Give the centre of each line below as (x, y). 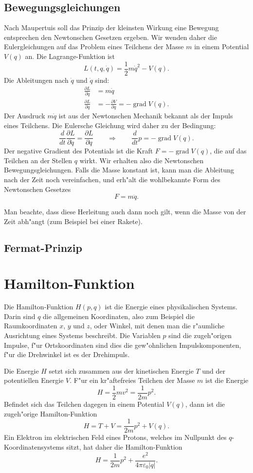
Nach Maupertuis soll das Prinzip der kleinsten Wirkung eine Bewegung (111, 28)
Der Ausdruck (25, 115)
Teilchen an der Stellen (38, 160)
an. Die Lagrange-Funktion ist (70, 56)
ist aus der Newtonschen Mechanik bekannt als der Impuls (146, 115)
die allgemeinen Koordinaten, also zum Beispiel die (119, 316)
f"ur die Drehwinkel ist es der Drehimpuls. (67, 354)
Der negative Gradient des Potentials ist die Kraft (79, 151)
